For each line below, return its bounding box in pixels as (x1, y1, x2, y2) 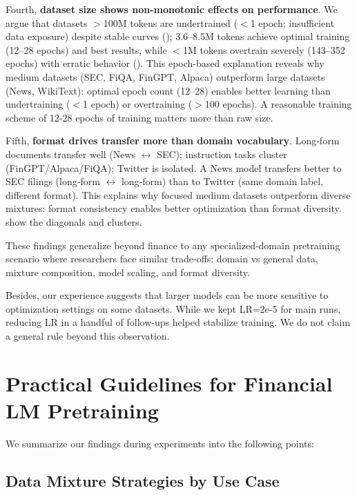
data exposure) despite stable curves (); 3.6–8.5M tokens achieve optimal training (6, 29, 350, 43)
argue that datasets (6, 15, 88, 30)
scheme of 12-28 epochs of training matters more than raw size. (6, 110, 273, 124)
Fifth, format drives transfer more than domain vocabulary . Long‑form (6, 133, 340, 148)
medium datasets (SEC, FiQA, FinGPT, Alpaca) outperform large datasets (6, 69, 325, 84)
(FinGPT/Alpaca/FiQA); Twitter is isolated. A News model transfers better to (6, 160, 342, 175)
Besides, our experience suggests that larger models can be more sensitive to (6, 288, 329, 302)
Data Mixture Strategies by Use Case (6, 469, 280, 491)
